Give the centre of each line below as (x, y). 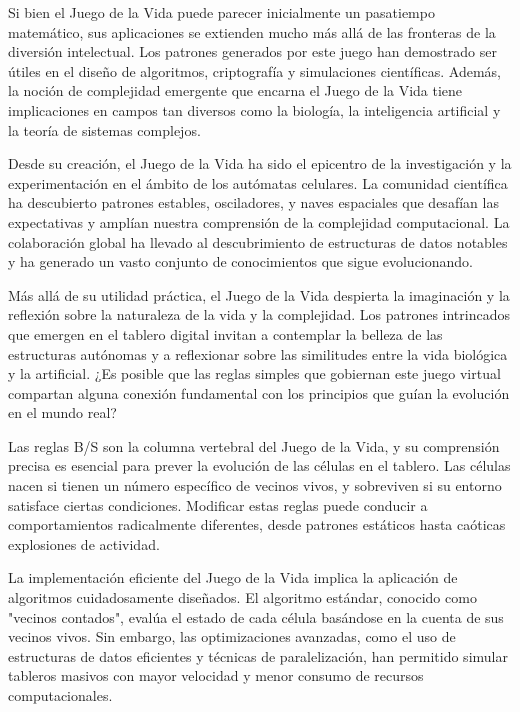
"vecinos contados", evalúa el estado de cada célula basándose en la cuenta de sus (256, 616)
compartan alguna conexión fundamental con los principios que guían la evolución (259, 392)
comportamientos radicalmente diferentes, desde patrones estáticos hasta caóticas (257, 524)
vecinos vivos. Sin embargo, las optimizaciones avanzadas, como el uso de (232, 636)
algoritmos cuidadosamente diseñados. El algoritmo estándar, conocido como (242, 597)
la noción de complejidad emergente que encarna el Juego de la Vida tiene (235, 90)
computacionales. (60, 695)
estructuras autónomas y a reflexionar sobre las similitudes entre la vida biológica (258, 353)
